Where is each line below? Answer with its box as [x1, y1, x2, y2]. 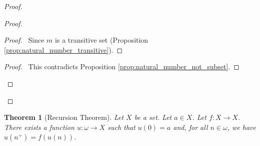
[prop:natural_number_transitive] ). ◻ [4, 44, 123, 55]
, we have [227, 121, 256, 132]
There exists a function [4, 121, 74, 132]
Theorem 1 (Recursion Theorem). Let [4, 112, 124, 122]
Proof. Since [4, 35, 44, 45]
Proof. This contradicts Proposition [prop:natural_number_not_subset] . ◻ [4, 61, 239, 72]
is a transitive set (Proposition [55, 35, 148, 45]
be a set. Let [134, 112, 172, 122]
